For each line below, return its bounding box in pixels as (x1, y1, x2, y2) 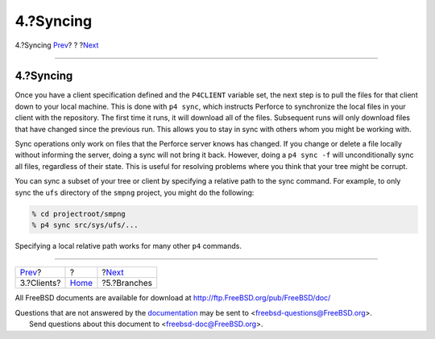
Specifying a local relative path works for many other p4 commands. (14, 241, 242, 250)
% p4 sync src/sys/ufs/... (31, 220, 139, 229)
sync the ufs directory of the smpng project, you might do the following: (14, 188, 255, 197)
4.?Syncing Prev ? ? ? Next (14, 40, 99, 50)
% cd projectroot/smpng (31, 209, 126, 218)
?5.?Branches (101, 278, 153, 289)
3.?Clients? (19, 278, 61, 289)
